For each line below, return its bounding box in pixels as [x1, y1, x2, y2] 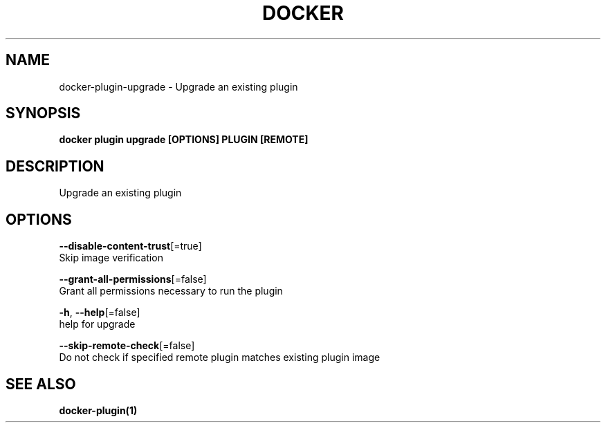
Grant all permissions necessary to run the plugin [59, 285, 283, 297]
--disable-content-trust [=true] [59, 240, 202, 252]
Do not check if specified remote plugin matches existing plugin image [59, 351, 380, 364]
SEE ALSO [6, 375, 76, 393]
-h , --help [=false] [59, 306, 140, 319]
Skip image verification [59, 252, 163, 264]
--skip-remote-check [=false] [59, 339, 195, 352]
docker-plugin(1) [59, 404, 138, 416]
